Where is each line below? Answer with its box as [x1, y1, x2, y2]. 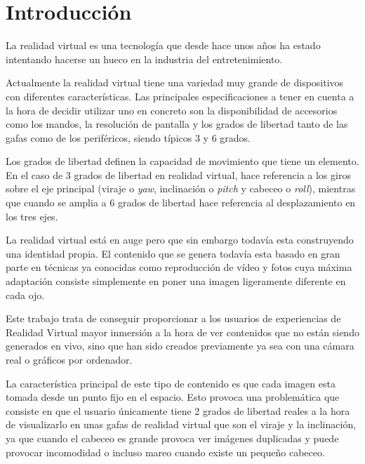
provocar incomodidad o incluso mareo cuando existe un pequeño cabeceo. [6, 444, 325, 459]
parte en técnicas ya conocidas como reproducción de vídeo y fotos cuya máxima [6, 260, 352, 274]
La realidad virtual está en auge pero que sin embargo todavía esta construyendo [6, 232, 354, 247]
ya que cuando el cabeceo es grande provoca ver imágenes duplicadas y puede [6, 430, 339, 445]
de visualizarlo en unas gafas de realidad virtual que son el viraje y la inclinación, [6, 417, 357, 432]
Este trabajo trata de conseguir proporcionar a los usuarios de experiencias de [6, 311, 341, 326]
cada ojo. [6, 287, 45, 302]
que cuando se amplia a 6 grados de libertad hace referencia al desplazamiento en [6, 195, 356, 210]
